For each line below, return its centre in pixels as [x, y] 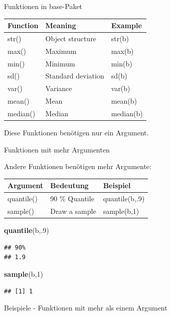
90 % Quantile [72, 199]
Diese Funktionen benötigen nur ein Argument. [76, 133]
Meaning [61, 25]
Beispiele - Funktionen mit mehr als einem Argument [86, 308]
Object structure [71, 38]
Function [23, 25]
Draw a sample [73, 211]
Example [126, 25]
